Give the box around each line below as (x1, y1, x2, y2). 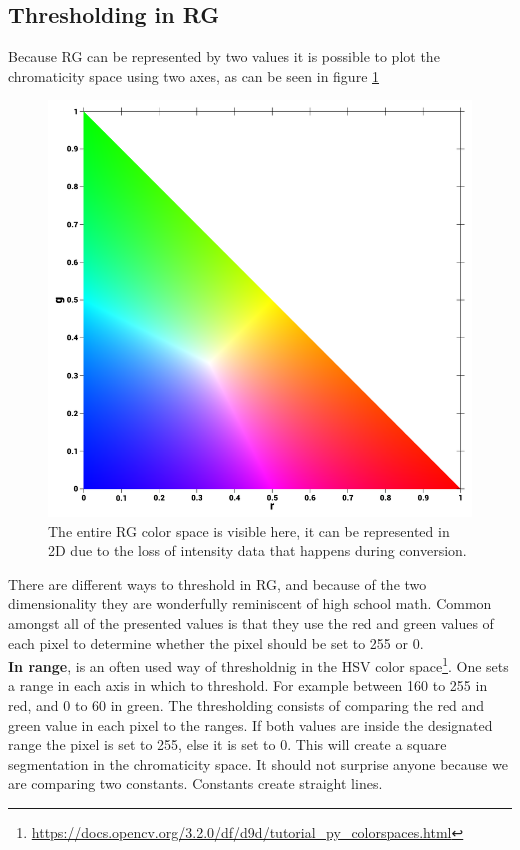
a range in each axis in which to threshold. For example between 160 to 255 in (8, 675, 488, 696)
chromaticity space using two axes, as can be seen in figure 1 (8, 65, 380, 86)
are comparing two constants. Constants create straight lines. (8, 773, 383, 794)
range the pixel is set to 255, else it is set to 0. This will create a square (8, 734, 447, 755)
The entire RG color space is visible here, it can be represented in (48, 520, 450, 541)
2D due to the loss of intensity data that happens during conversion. (48, 540, 467, 561)
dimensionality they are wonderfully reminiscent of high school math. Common (8, 593, 492, 614)
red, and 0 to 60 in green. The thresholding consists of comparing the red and (8, 694, 485, 715)
